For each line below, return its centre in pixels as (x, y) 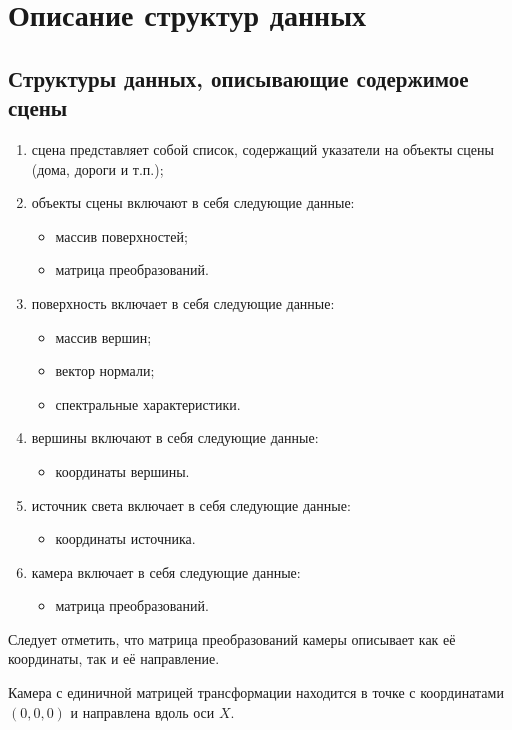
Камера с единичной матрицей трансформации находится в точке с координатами (256, 692)
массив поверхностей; (121, 235)
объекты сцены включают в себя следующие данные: (193, 202)
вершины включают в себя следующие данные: (175, 437)
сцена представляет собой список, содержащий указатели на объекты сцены (262, 148)
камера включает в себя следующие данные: (166, 571)
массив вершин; (103, 336)
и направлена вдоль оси (142, 711)
